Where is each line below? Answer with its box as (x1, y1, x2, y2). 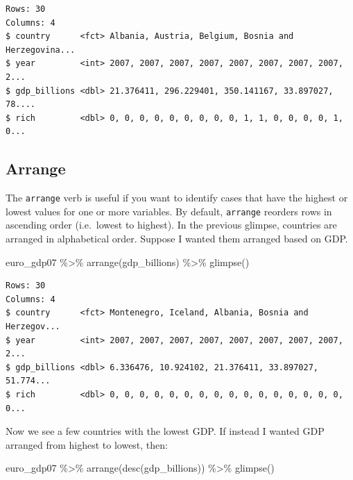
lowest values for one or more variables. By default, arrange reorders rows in (6, 204, 332, 218)
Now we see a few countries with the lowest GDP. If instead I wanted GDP (6, 424, 325, 438)
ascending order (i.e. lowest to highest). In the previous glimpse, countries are (6, 217, 337, 232)
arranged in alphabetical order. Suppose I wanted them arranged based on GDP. (6, 231, 348, 246)
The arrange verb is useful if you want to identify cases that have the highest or (6, 190, 348, 205)
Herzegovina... (6, 44, 76, 55)
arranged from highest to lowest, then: (6, 437, 168, 452)
